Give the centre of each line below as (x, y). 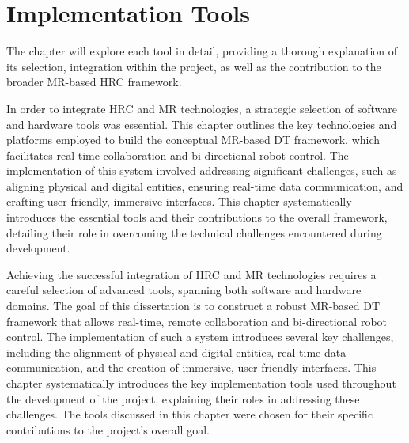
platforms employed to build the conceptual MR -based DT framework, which (193, 140)
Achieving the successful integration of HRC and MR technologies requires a (191, 274)
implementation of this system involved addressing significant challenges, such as (202, 170)
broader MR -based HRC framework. (94, 82)
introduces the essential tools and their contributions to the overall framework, (197, 217)
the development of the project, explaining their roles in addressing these (183, 398)
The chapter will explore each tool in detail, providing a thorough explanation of (202, 51)
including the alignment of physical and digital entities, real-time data (176, 352)
